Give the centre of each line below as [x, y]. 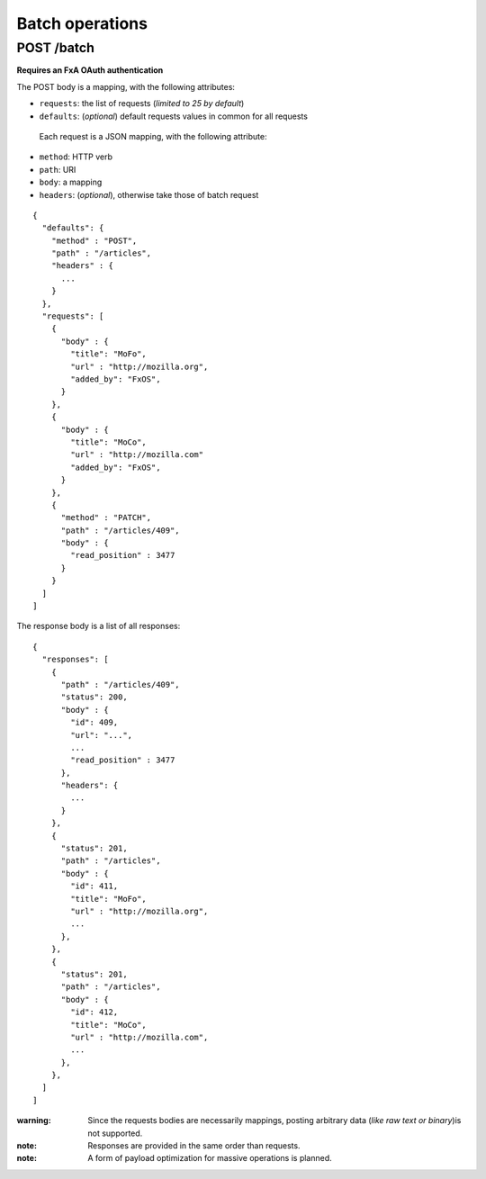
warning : [34, 1120]
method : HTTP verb [76, 157]
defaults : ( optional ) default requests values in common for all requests [173, 116]
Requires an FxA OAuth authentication [90, 70]
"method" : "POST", [94, 240]
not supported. [115, 1133]
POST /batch [55, 48]
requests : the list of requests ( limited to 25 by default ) [142, 103]
